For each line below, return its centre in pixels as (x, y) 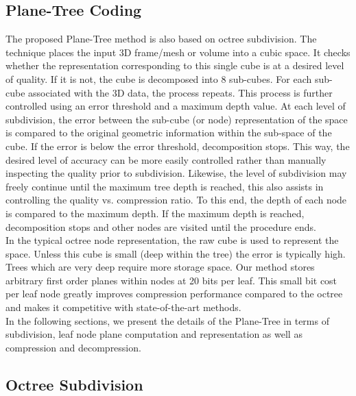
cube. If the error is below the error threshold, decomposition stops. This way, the (178, 146)
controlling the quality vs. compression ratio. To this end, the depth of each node (176, 200)
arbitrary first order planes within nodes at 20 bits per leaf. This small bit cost (171, 280)
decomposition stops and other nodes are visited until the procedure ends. (161, 226)
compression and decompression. (73, 347)
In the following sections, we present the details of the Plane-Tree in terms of (167, 320)
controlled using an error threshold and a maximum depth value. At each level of (176, 106)
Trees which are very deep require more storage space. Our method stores (160, 267)
